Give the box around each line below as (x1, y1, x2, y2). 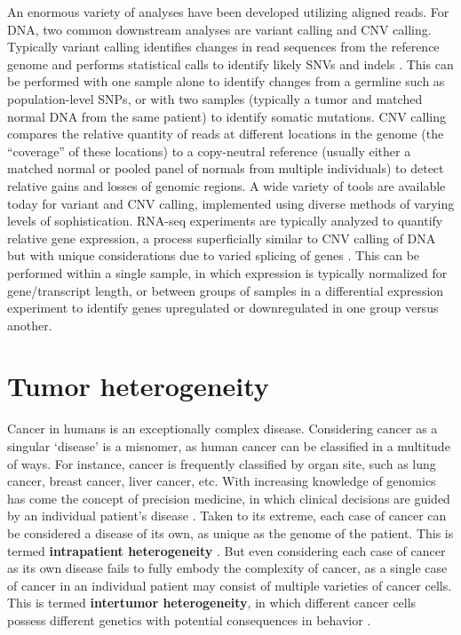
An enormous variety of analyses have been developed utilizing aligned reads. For (7, 3, 449, 20)
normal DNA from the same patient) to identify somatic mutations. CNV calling (7, 107, 446, 125)
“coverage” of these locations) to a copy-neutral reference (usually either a (7, 141, 411, 160)
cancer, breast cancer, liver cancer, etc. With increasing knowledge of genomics (7, 472, 436, 490)
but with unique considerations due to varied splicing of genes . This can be (7, 246, 420, 265)
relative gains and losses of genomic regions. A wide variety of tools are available (7, 176, 446, 194)
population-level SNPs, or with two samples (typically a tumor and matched (7, 89, 423, 107)
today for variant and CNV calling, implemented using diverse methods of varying (7, 194, 455, 212)
